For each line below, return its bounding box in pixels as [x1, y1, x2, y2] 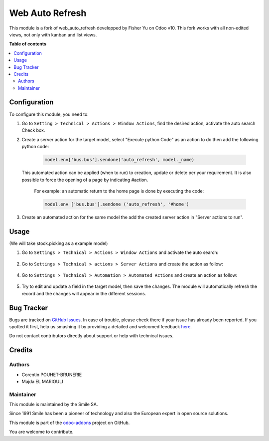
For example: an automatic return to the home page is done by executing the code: [34, 188, 204, 194]
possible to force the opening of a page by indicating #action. [21, 177, 148, 183]
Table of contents [9, 41, 47, 47]
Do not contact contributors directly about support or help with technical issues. [9, 333, 174, 339]
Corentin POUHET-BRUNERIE [21, 372, 82, 378]
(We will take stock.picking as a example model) [9, 240, 108, 246]
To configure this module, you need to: [9, 111, 89, 117]
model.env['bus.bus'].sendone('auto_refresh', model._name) [44, 157, 195, 163]
